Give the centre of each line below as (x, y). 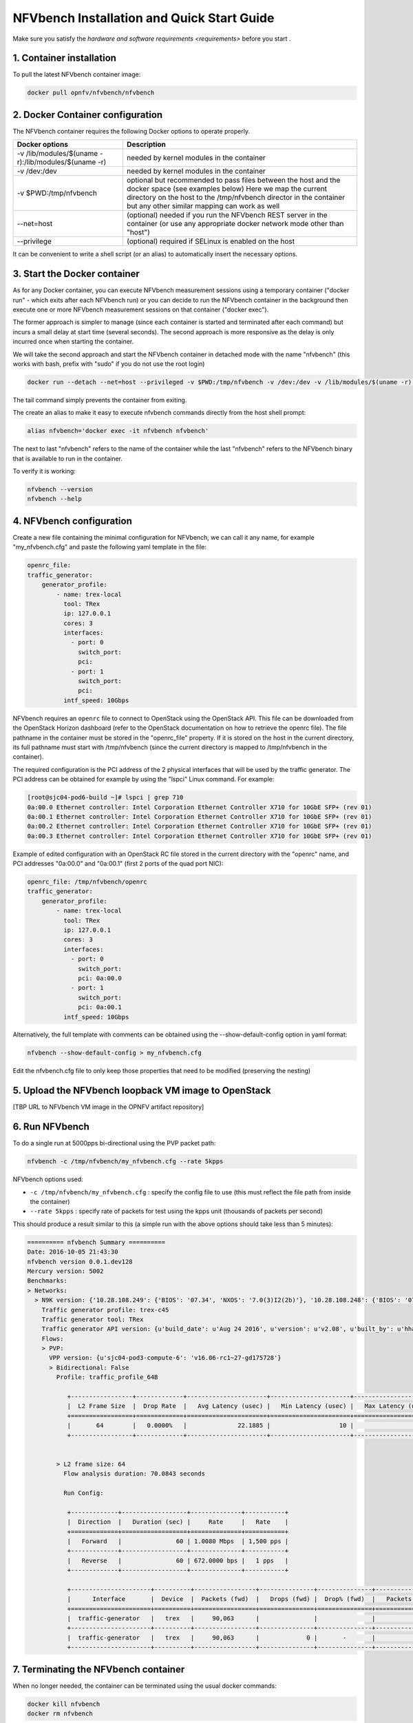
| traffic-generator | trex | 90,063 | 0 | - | (221, 1638)
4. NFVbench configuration (72, 521)
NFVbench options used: (48, 1179)
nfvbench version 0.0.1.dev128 (80, 1262)
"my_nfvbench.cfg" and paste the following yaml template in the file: (109, 547)
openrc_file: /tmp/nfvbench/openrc (87, 882)
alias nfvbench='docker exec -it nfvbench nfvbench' (118, 431)
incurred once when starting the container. (73, 342)
